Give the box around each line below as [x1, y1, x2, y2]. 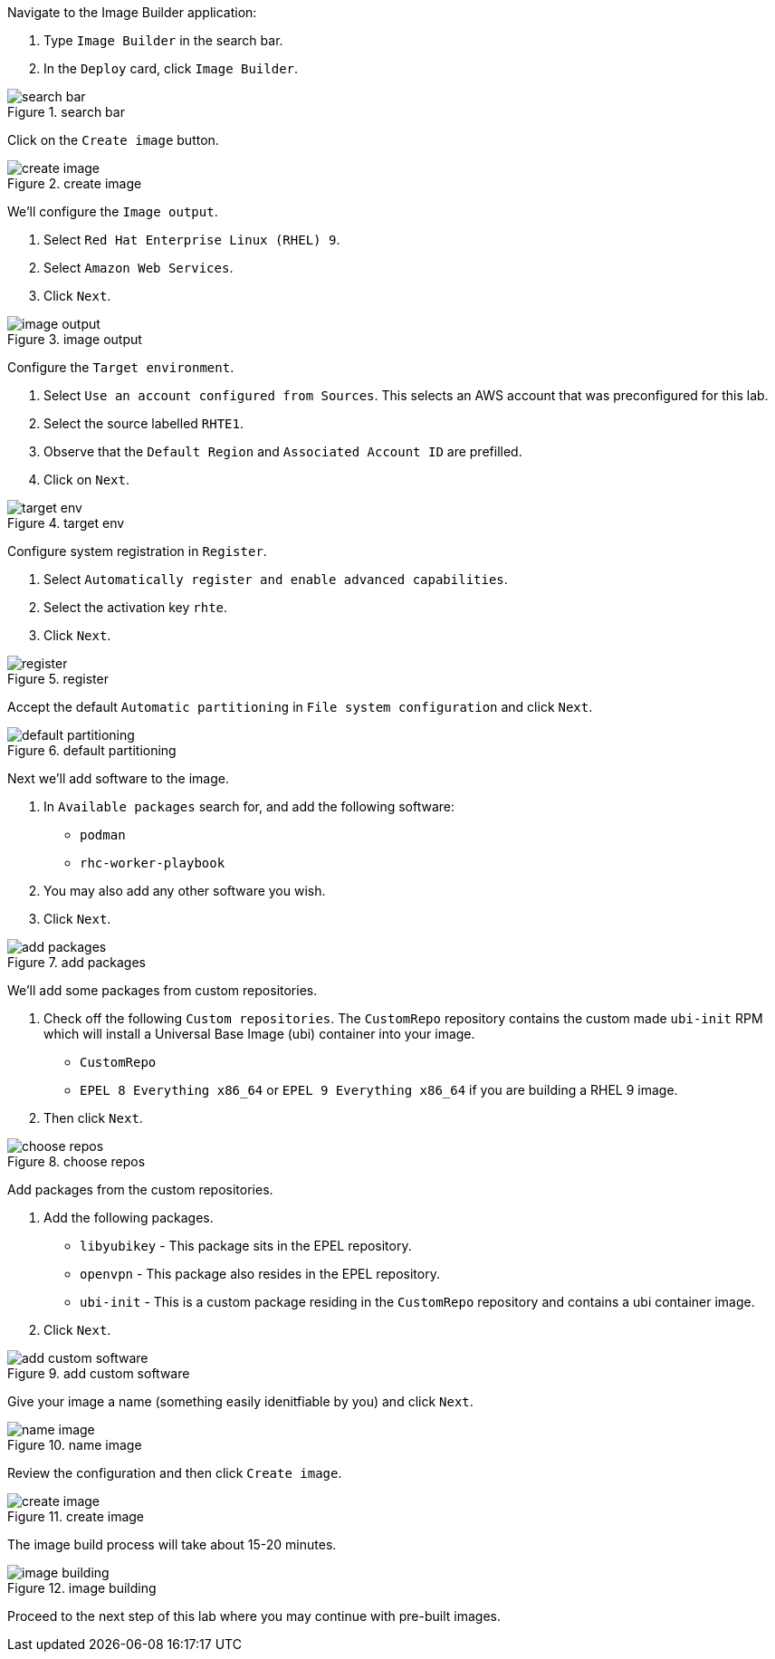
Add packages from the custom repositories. [7, 1182, 273, 1197]
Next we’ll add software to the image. [7, 771, 229, 786]
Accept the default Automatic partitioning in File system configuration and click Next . [7, 699, 593, 714]
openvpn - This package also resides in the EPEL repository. [80, 1266, 440, 1281]
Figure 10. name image [7, 1437, 142, 1453]
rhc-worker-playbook [80, 856, 225, 870]
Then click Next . [43, 1110, 143, 1126]
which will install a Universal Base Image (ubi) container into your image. [43, 1026, 475, 1041]
